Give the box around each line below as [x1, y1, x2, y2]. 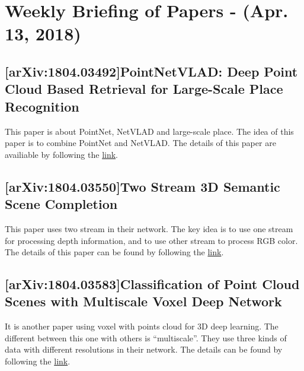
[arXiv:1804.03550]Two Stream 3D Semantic [5, 177, 280, 195]
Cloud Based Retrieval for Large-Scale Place [5, 80, 283, 98]
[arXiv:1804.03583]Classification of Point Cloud [5, 275, 300, 293]
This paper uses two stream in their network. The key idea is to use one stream [5, 222, 293, 234]
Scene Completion [5, 195, 118, 213]
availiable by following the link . [5, 148, 118, 160]
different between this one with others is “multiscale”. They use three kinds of [5, 331, 287, 344]
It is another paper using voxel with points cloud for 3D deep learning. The [5, 320, 279, 332]
